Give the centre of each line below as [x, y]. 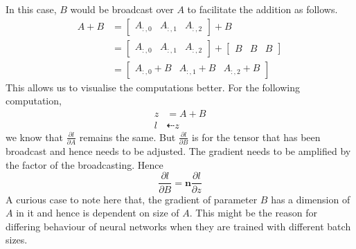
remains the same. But [127, 137]
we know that [34, 137]
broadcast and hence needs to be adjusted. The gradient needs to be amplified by [178, 151]
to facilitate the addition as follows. [262, 9]
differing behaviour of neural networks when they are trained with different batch [178, 226]
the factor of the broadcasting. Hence [84, 164]
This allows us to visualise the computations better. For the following [153, 87]
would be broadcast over [122, 9]
